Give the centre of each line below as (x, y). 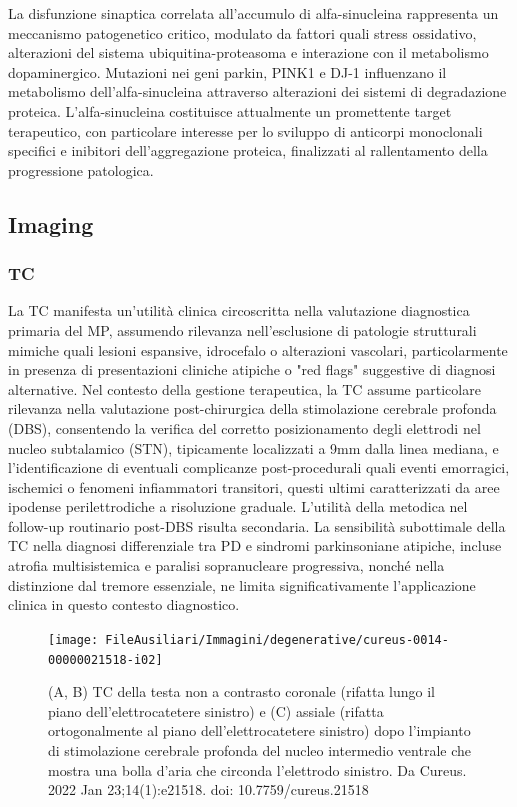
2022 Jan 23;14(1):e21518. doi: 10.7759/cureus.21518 (208, 789)
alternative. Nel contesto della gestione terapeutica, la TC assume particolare (244, 388)
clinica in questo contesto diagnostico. (124, 604)
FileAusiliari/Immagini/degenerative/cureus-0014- (277, 639)
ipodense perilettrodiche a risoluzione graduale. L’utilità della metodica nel (238, 506)
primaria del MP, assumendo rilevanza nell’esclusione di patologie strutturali (242, 329)
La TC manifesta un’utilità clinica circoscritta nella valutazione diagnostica (239, 310)
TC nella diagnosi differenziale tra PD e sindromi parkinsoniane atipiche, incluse (255, 545)
